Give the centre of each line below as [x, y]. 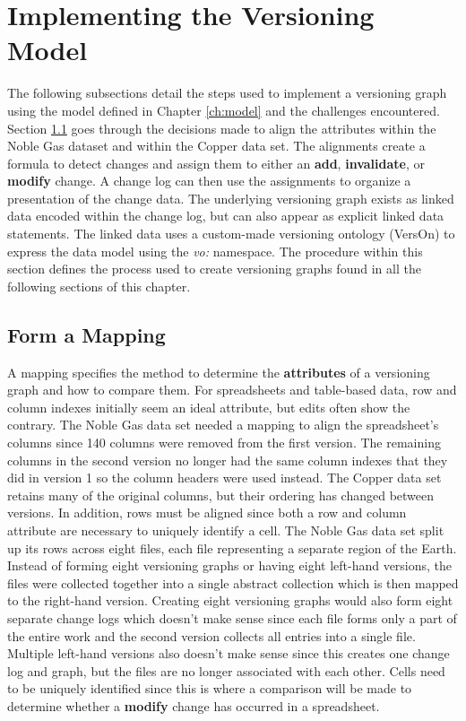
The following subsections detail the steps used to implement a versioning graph [227, 93]
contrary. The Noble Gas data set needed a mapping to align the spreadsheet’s [223, 425]
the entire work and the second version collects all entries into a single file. [211, 635]
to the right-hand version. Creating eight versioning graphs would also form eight [230, 600]
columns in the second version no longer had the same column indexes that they [228, 460]
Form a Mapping [86, 334]
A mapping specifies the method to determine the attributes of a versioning [219, 372]
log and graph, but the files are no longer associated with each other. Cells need [226, 670]
